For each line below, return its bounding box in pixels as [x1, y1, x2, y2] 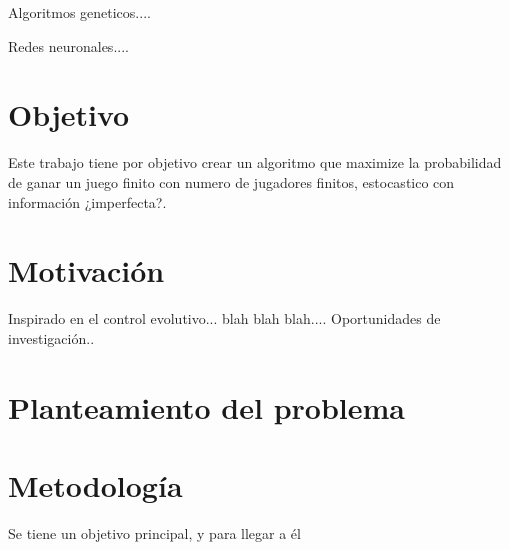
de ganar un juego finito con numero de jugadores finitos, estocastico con [8, 171, 455, 192]
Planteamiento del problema [8, 386, 405, 427]
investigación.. [8, 327, 95, 348]
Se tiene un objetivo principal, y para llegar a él [8, 522, 301, 543]
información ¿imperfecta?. [8, 191, 167, 212]
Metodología [8, 464, 183, 505]
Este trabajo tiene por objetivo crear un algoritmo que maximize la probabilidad [8, 152, 502, 173]
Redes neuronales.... [8, 35, 129, 56]
